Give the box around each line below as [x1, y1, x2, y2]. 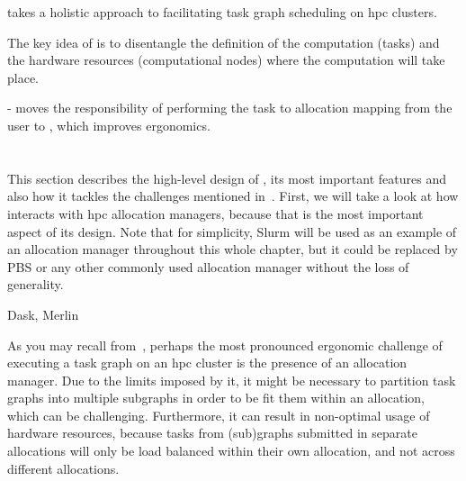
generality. [7, 275, 64, 294]
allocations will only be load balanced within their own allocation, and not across [7, 441, 455, 460]
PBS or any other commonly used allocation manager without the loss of [7, 257, 409, 276]
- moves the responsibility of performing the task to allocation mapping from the [7, 98, 453, 117]
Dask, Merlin [7, 304, 79, 323]
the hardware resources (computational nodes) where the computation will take [7, 50, 445, 69]
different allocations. [7, 458, 120, 477]
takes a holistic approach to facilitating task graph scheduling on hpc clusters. [7, 3, 437, 21]
